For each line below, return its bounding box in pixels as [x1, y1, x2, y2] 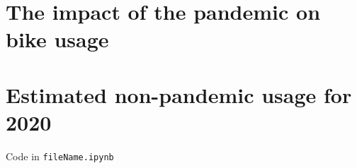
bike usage [6, 25, 109, 54]
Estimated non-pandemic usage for [6, 80, 352, 109]
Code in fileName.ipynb [6, 148, 114, 163]
